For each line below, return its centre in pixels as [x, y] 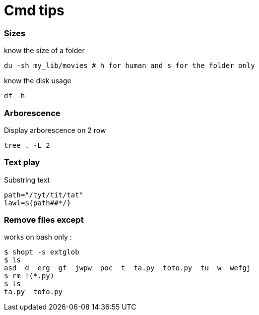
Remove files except [44, 220]
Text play [22, 162]
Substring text [27, 180]
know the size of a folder [44, 51]
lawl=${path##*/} [37, 203]
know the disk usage [38, 81]
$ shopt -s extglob [42, 252]
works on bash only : [38, 237]
